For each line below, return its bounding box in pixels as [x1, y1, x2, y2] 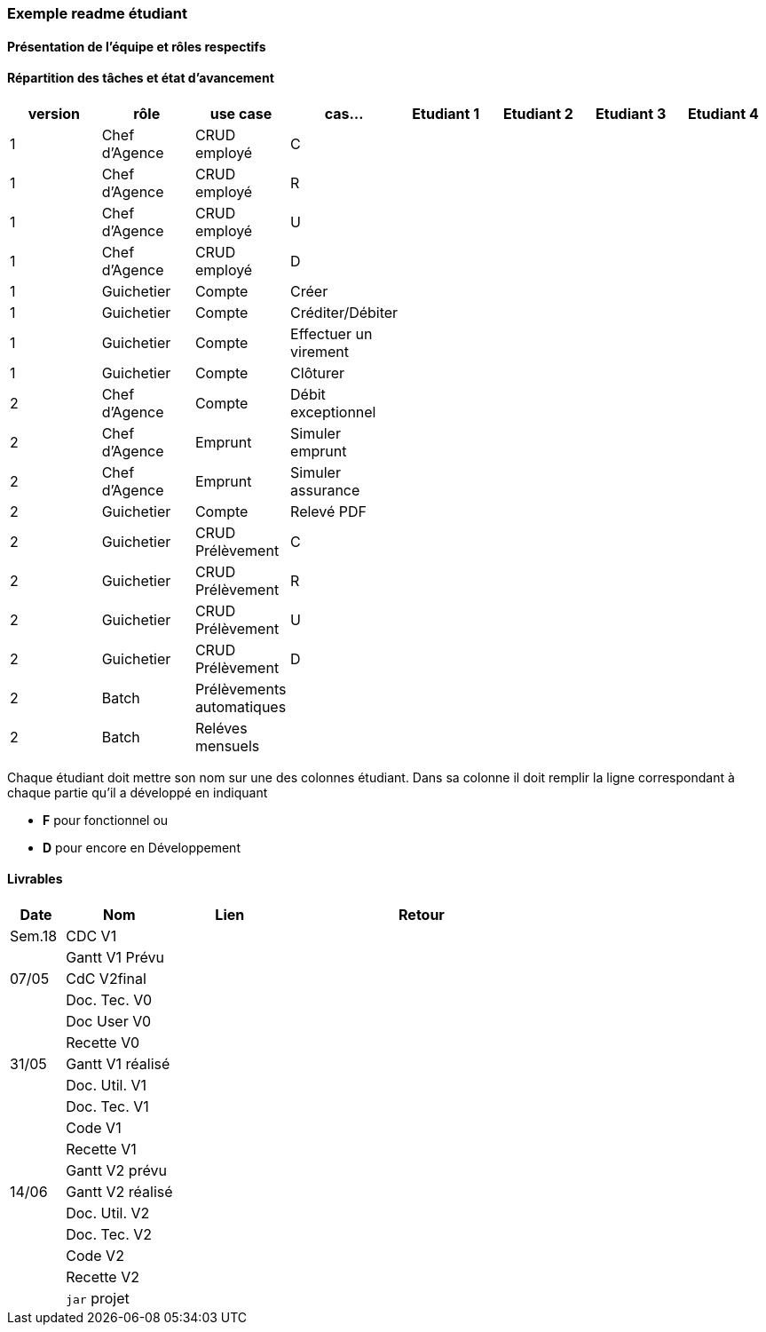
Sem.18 [10, 927, 58, 946]
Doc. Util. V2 [66, 1204, 150, 1223]
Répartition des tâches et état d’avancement [7, 70, 274, 86]
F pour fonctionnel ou [43, 812, 169, 828]
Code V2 [66, 1247, 124, 1265]
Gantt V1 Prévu [66, 948, 165, 967]
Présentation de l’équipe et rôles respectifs [7, 38, 266, 54]
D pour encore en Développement [43, 839, 241, 855]
